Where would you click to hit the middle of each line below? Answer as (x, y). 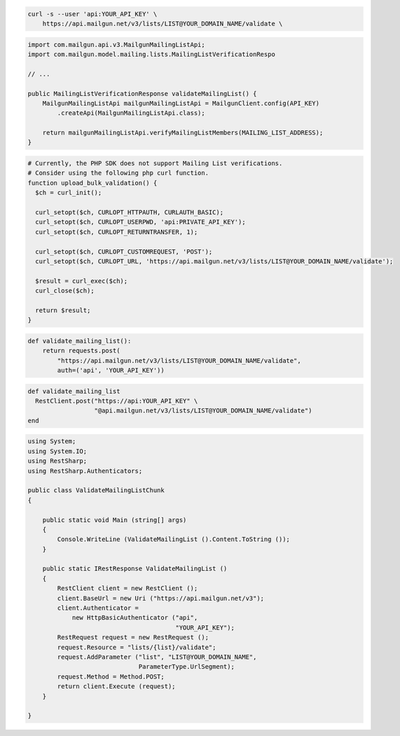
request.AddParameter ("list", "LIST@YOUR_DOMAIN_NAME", (157, 657)
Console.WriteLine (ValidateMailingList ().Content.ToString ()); (174, 540)
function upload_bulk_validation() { (92, 183)
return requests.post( (81, 351)
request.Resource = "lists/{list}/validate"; (137, 647)
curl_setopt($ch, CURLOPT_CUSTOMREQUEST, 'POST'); (124, 251)
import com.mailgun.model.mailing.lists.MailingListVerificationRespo (152, 54)
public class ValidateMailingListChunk (96, 491)
